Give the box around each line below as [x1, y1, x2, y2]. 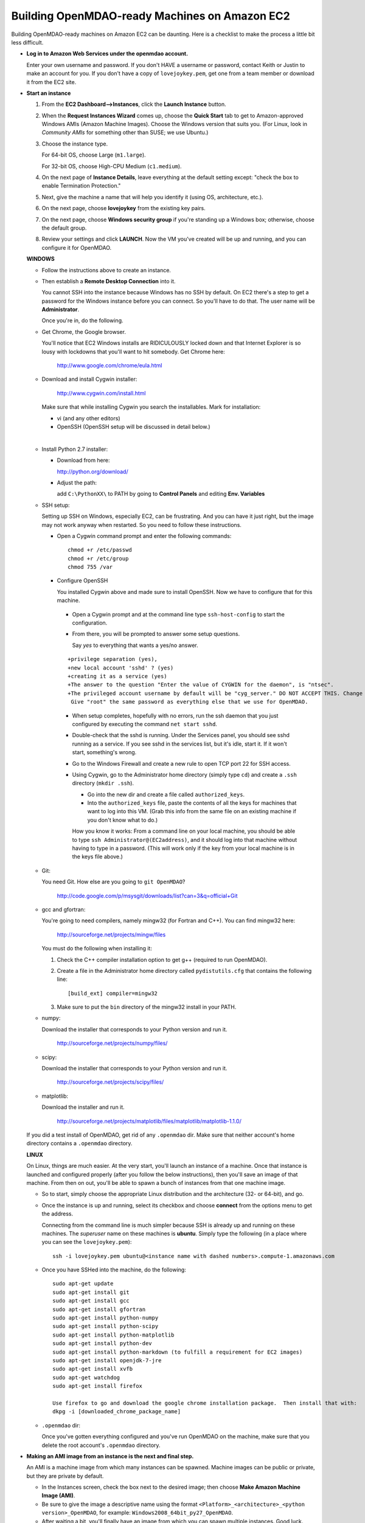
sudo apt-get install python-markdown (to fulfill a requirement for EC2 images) [52, 1348, 303, 1355]
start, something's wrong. [72, 749, 137, 756]
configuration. [72, 619, 108, 627]
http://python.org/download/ [57, 468, 128, 475]
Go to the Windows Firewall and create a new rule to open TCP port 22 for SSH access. [72, 760, 291, 767]
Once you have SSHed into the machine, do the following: [41, 1266, 187, 1273]
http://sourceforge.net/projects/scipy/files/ [57, 1078, 164, 1086]
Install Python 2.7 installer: [41, 445, 108, 453]
